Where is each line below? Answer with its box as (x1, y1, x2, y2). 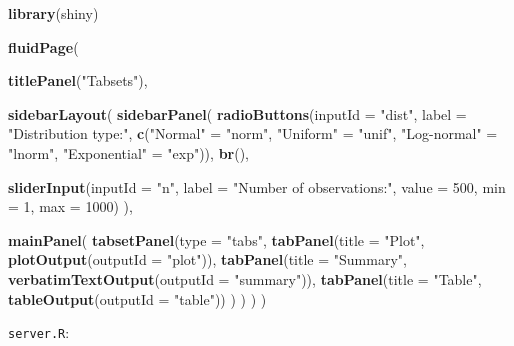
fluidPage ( (8, 36, 79, 57)
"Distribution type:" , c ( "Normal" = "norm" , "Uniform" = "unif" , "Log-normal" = (8, 123, 498, 144)
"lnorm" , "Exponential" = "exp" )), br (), (8, 142, 250, 163)
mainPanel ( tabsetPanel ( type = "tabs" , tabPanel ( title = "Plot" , (8, 229, 425, 250)
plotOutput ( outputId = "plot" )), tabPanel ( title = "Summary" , (8, 249, 407, 270)
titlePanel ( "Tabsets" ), (8, 70, 148, 91)
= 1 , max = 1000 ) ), (8, 196, 133, 217)
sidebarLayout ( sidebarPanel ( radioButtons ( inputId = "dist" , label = (8, 103, 467, 124)
